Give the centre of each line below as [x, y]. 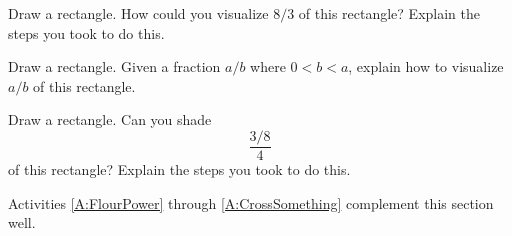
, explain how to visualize [426, 66]
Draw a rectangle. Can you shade [110, 119]
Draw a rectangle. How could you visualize [138, 13]
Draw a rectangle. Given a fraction [114, 66]
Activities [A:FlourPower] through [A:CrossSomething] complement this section [251, 202]
